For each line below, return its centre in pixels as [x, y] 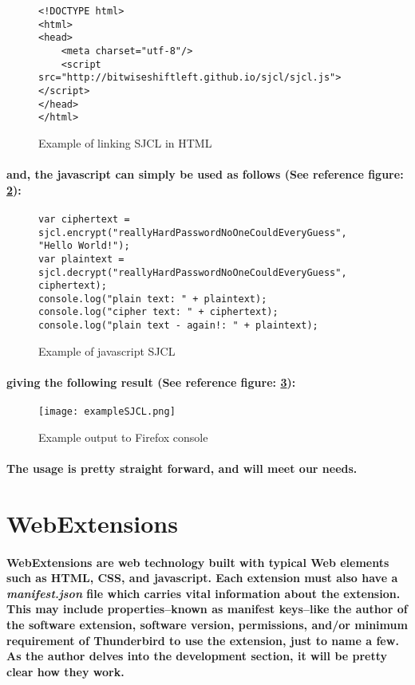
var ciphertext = [84, 219]
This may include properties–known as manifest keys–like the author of [207, 609]
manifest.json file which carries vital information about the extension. [204, 593]
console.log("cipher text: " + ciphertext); [158, 312]
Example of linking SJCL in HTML [125, 142]
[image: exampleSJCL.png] [107, 412]
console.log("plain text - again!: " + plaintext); [178, 326]
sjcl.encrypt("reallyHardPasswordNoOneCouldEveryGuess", [193, 232]
